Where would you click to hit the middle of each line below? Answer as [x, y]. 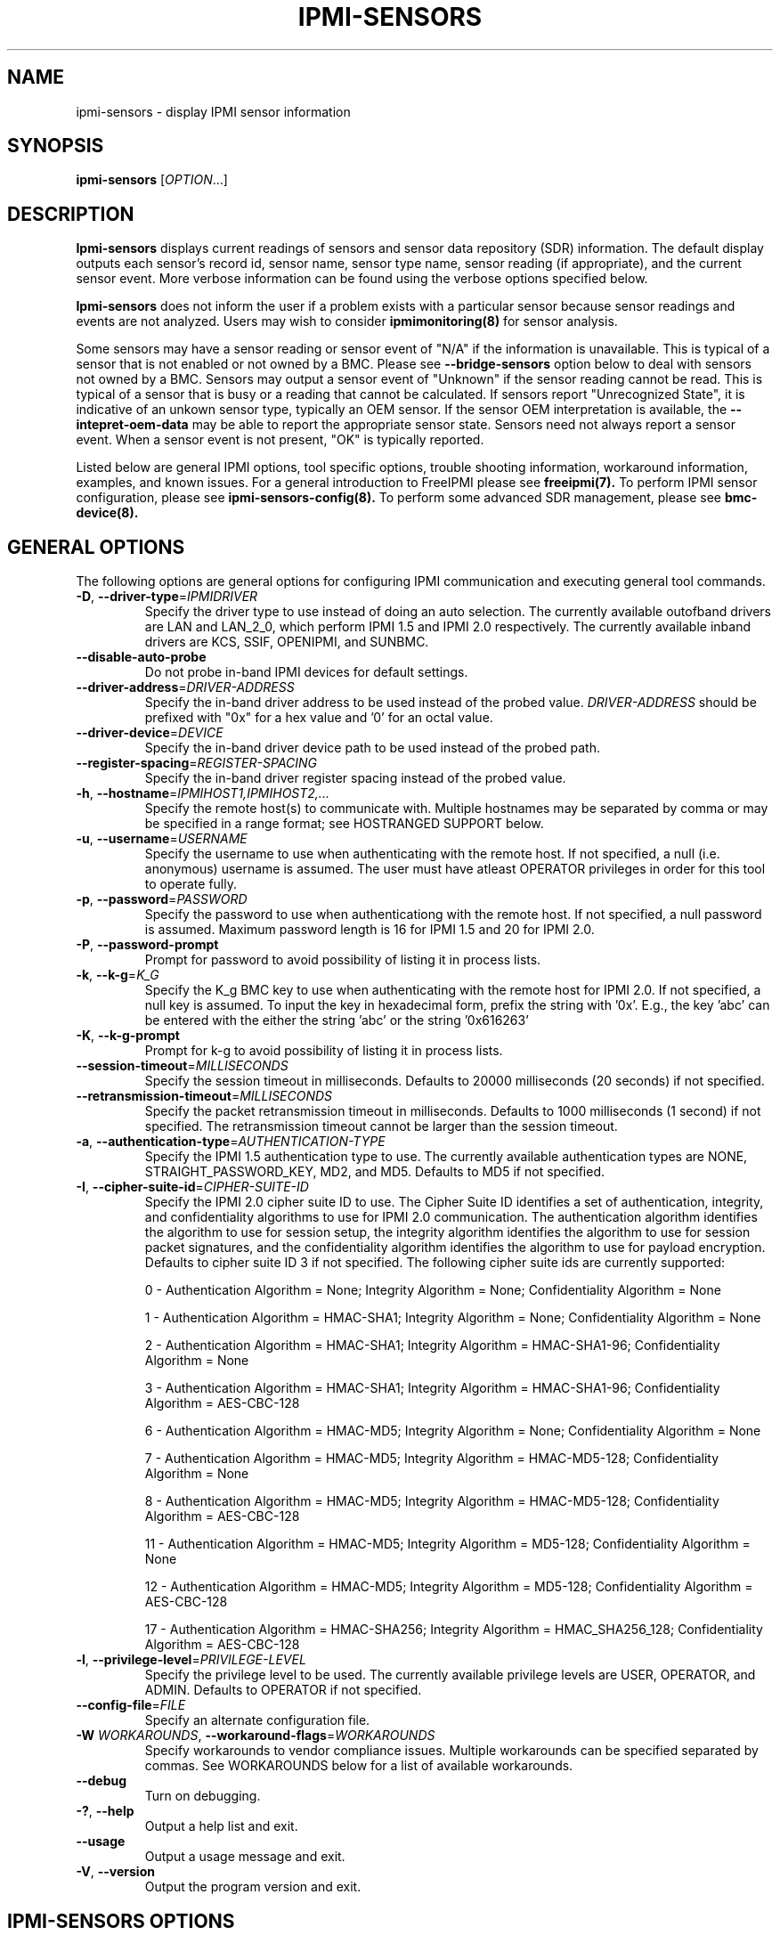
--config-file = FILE [131, 1705]
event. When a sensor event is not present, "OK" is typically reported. [280, 440]
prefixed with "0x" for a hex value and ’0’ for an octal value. [319, 718]
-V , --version [115, 1872]
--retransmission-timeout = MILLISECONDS [204, 1096]
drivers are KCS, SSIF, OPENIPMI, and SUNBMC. [287, 642]
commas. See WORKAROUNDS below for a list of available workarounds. [359, 1766]
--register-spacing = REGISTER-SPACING [197, 763]
